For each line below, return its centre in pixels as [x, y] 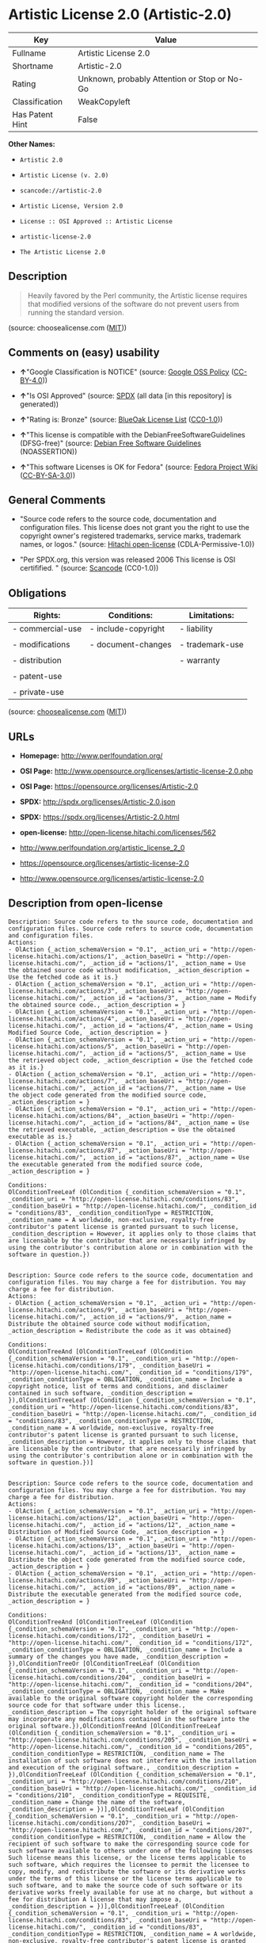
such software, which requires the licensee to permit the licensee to [129, 1865]
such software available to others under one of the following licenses [131, 1851]
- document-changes [131, 645]
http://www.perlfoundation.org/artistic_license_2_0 [102, 848]
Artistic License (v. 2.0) [64, 175]
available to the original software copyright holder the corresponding [131, 1698]
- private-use [38, 693]
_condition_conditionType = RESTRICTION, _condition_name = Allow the [127, 1837]
